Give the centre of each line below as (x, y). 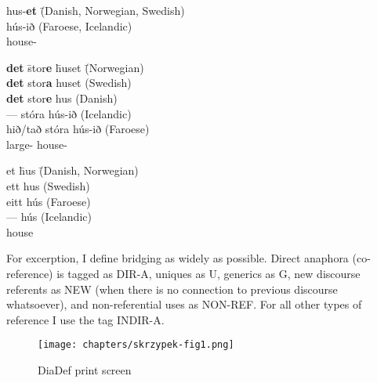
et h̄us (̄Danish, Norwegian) (72, 170)
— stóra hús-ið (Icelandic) (69, 113)
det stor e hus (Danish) (62, 98)
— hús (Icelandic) (49, 217)
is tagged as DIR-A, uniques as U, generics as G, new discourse (208, 273)
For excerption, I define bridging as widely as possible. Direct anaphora (178, 258)
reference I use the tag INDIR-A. (85, 319)
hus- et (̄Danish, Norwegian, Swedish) (96, 10)
